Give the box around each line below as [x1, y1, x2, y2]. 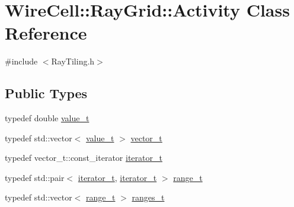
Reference [5, 21, 87, 45]
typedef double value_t [5, 112, 90, 124]
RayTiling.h [51, 55, 95, 67]
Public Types [5, 84, 88, 102]
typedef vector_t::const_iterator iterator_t [5, 151, 162, 164]
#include [5, 55, 38, 67]
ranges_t [132, 191, 165, 203]
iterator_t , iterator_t [78, 171, 157, 183]
